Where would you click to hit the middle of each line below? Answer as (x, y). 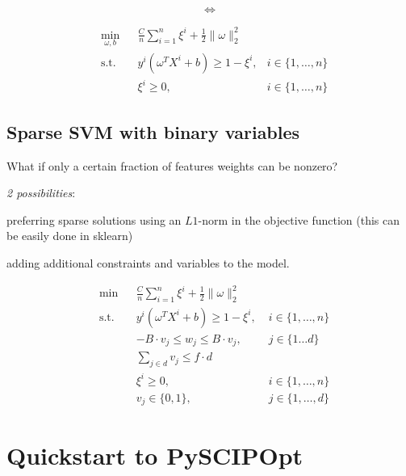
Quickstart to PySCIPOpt (155, 455)
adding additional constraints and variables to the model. (148, 262)
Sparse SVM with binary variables (153, 131)
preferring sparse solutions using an (94, 219)
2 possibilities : (41, 193)
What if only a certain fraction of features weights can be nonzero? (172, 165)
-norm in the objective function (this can (299, 219)
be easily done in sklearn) (70, 236)
